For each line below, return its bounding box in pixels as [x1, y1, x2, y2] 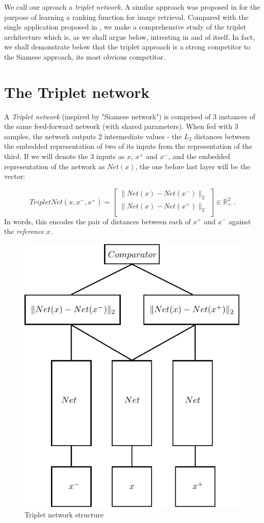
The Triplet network [4, 81, 150, 102]
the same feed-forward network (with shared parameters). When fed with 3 [4, 121, 239, 132]
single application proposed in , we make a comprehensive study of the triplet [4, 21, 246, 32]
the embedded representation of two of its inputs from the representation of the [4, 141, 252, 151]
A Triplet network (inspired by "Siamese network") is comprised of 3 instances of [4, 111, 255, 121]
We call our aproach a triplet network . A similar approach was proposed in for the [4, 2, 260, 12]
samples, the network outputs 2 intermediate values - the [4, 130, 182, 141]
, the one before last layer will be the [135, 161, 251, 171]
